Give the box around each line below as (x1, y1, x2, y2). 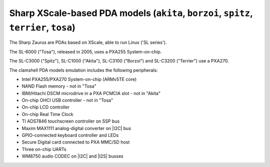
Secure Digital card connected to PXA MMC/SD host (21, 139, 130, 145)
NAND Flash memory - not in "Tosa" (21, 83, 97, 89)
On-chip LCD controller (21, 104, 70, 110)
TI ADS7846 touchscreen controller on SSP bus (21, 118, 120, 124)
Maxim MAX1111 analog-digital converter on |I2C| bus (21, 125, 131, 131)
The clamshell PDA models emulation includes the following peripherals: (9, 67, 158, 73)
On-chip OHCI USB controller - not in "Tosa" (21, 97, 113, 103)
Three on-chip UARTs (21, 146, 67, 152)
